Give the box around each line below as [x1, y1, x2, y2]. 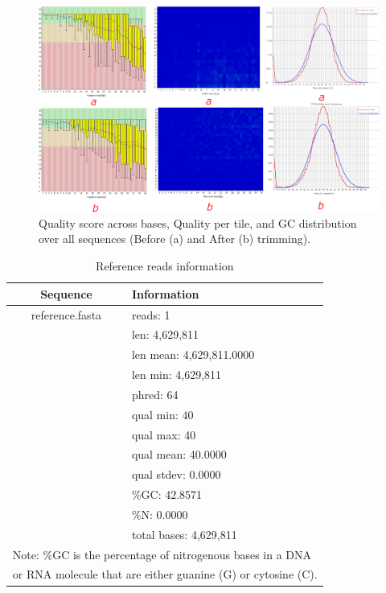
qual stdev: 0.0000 [131, 466, 221, 483]
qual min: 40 [131, 406, 194, 422]
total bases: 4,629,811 [131, 525, 237, 542]
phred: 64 [131, 385, 179, 402]
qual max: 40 [131, 426, 196, 443]
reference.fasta [31, 306, 102, 323]
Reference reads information [96, 257, 234, 274]
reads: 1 [131, 306, 170, 323]
